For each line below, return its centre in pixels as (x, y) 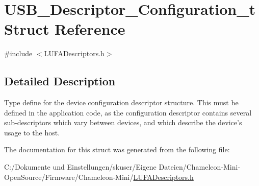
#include (18, 53)
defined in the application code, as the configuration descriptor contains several (128, 112)
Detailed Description (60, 81)
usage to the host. (32, 132)
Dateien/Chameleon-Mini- (200, 167)
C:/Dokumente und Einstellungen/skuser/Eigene (80, 167)
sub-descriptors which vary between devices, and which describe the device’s (123, 122)
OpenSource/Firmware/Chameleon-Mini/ (69, 177)
